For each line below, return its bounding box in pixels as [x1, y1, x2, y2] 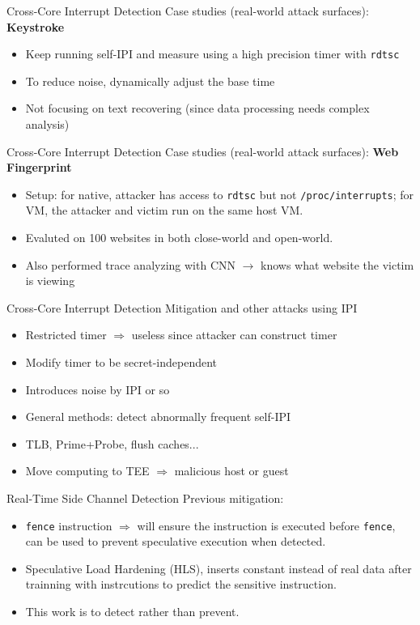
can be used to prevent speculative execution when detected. [25, 533, 326, 550]
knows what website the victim [261, 256, 414, 273]
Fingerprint [6, 159, 72, 176]
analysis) [25, 116, 70, 133]
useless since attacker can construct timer [131, 326, 337, 343]
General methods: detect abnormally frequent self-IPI [25, 408, 291, 425]
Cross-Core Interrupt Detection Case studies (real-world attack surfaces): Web [6, 142, 399, 159]
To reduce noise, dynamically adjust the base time [25, 72, 275, 89]
